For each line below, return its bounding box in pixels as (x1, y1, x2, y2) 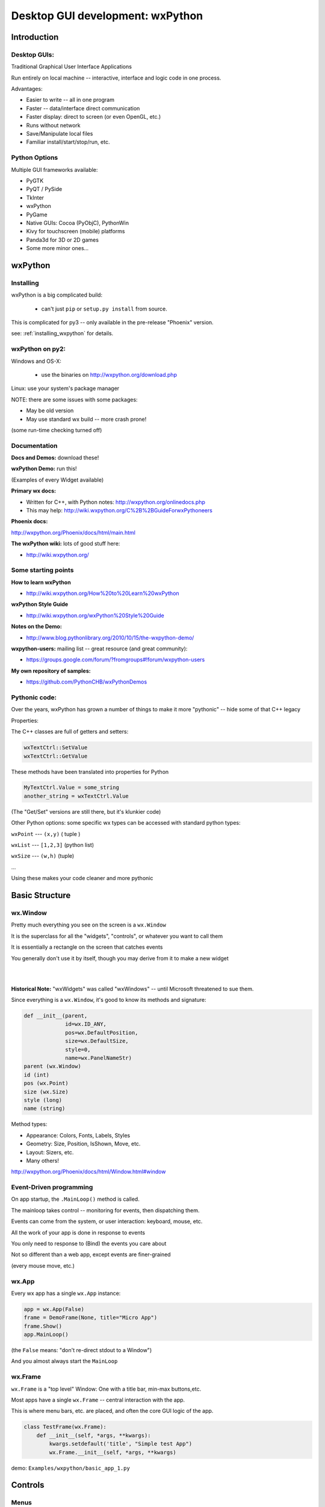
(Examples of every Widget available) (11, 476, 104, 483)
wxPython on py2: (11, 345, 66, 353)
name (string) (23, 1105, 66, 1112)
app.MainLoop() (23, 1331, 69, 1338)
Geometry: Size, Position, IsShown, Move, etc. (26, 1140, 141, 1148)
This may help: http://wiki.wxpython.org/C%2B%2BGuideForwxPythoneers (26, 507, 213, 514)
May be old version (26, 407, 74, 414)
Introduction (11, 32, 59, 42)
